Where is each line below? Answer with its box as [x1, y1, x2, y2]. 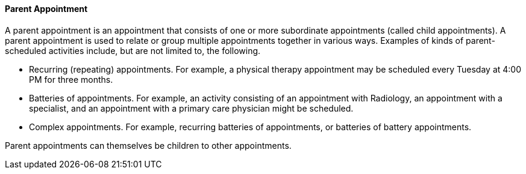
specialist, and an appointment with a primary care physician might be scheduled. [29, 103, 354, 113]
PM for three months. [29, 74, 113, 85]
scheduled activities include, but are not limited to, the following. [5, 45, 261, 56]
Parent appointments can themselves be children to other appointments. [5, 140, 292, 151]
